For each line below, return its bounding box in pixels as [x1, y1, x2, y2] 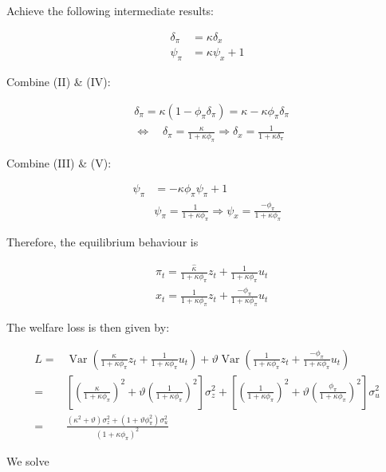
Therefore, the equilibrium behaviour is [6, 234, 199, 250]
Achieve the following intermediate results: [6, 2, 214, 18]
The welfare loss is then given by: [6, 318, 170, 335]
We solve [6, 452, 49, 469]
